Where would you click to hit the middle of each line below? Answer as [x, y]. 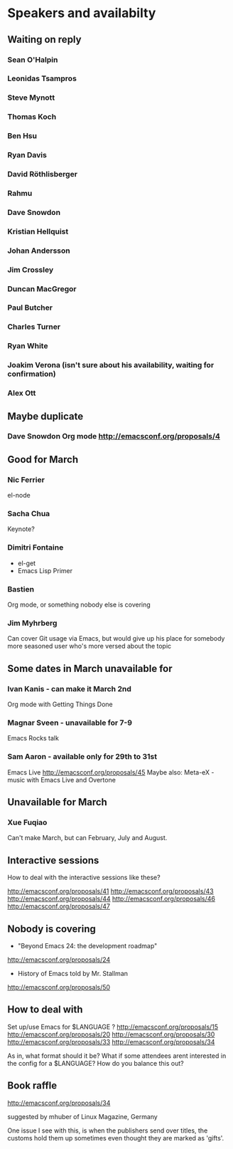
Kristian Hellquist [38, 231]
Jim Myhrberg [32, 623]
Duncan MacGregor [42, 288]
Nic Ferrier [26, 480]
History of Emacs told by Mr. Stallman [73, 973]
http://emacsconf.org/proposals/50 [59, 987]
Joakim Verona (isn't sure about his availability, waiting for [111, 365]
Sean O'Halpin [33, 60]
